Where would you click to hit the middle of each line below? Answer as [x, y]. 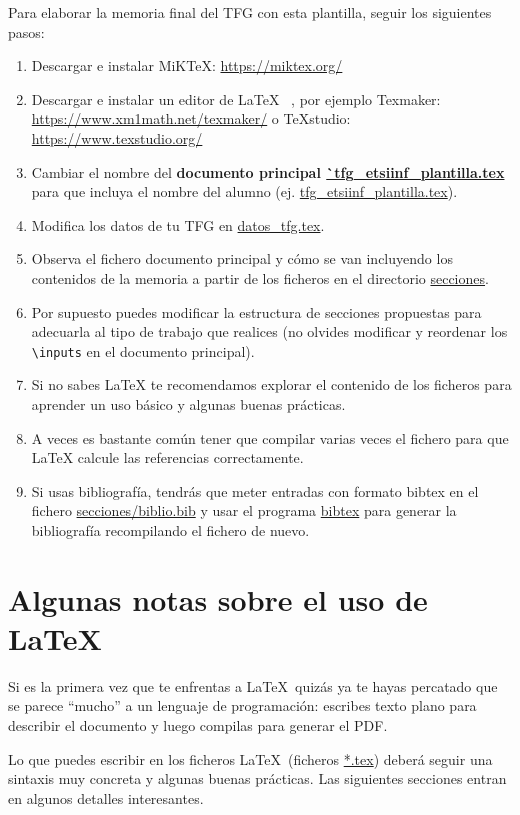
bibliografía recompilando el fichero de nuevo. [170, 529]
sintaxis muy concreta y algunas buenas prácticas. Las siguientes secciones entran [257, 778]
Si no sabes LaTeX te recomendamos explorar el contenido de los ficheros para [271, 384]
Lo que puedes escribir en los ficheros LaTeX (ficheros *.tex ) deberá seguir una [250, 758]
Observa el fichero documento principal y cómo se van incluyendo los [242, 258]
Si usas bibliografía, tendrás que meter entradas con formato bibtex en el [255, 490]
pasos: [26, 31]
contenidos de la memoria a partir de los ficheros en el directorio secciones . [260, 277]
